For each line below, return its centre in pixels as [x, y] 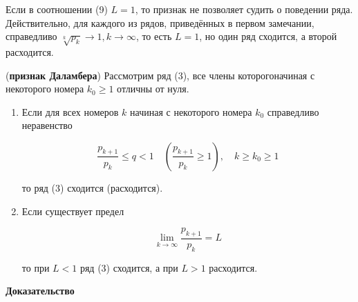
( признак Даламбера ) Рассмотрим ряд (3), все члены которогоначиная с [160, 75]
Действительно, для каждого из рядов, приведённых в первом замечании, [160, 22]
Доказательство [40, 291]
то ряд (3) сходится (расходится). [92, 187]
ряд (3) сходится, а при [129, 267]
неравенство [47, 125]
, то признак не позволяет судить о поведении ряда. [244, 9]
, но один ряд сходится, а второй [268, 36]
